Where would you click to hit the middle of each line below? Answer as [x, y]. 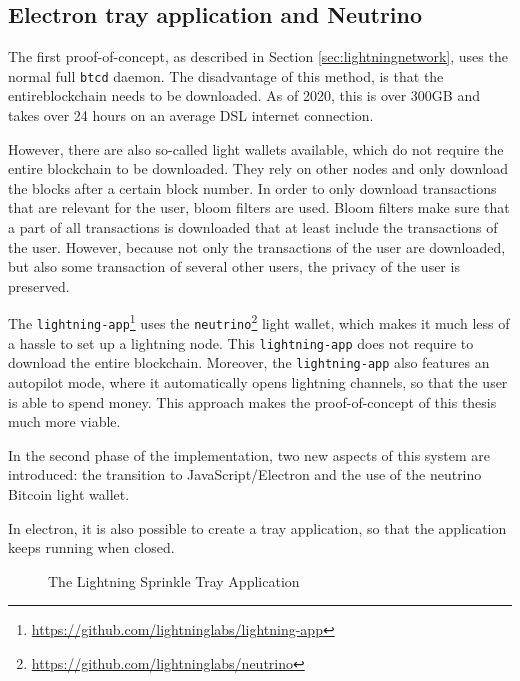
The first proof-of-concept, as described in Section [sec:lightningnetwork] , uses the [258, 56]
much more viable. [64, 421]
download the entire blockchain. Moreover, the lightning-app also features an [249, 362]
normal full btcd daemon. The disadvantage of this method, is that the [226, 75]
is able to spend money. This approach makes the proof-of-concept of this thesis [252, 401]
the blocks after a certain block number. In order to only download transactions [252, 187]
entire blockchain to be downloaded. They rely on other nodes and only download [258, 168]
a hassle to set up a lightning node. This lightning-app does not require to [241, 342]
